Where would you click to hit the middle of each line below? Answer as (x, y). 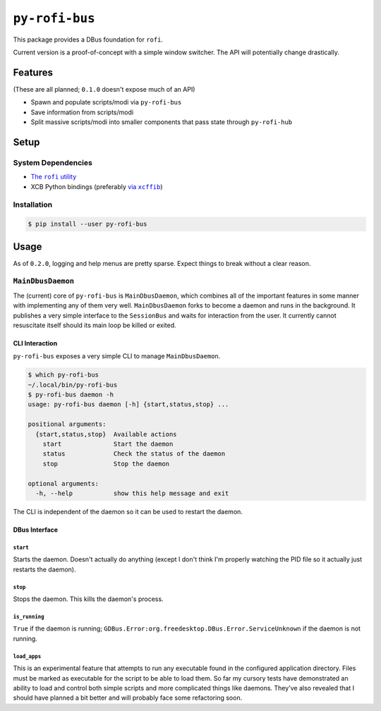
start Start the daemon (108, 444)
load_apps (27, 656)
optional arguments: (63, 484)
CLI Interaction (35, 343)
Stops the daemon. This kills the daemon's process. (88, 599)
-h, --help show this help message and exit (132, 493)
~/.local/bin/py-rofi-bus (73, 385)
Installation (33, 205)
